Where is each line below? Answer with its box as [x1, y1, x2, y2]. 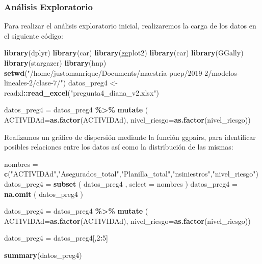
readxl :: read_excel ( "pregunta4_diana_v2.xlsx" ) [4, 87, 159, 98]
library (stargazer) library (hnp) [4, 57, 107, 68]
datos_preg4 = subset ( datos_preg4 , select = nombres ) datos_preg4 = [4, 178, 238, 189]
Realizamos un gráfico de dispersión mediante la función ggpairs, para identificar [4, 131, 256, 142]
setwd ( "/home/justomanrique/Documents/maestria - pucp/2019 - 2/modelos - [4, 67, 240, 78]
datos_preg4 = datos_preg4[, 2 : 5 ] [4, 232, 108, 243]
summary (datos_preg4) [4, 249, 82, 260]
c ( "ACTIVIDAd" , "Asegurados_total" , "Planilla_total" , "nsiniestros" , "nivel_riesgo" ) [4, 168, 258, 179]
